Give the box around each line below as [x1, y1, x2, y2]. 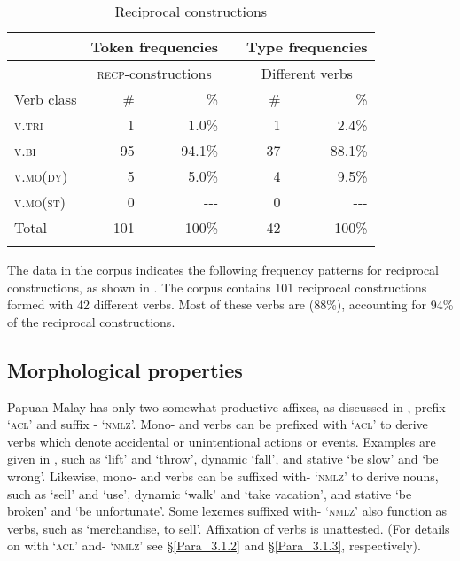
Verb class [14, 89, 77, 109]
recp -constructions [97, 63, 212, 83]
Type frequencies [246, 36, 368, 57]
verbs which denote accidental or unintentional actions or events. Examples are [7, 432, 436, 450]
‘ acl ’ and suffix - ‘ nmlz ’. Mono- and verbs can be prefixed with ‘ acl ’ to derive [7, 415, 428, 433]
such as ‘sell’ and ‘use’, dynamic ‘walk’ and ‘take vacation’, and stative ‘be [7, 484, 412, 503]
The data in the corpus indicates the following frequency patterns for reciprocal [7, 261, 439, 278]
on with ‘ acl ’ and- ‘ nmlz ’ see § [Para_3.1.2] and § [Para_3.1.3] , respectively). [7, 536, 421, 555]
